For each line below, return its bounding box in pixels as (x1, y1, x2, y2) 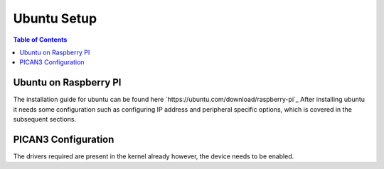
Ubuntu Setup (13, 11, 97, 26)
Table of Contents (13, 35, 68, 44)
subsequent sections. (13, 115, 77, 124)
